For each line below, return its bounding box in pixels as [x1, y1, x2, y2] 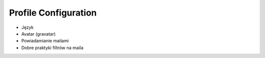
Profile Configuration [9, 7, 97, 18]
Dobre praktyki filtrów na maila [21, 44, 83, 51]
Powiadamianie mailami [21, 38, 69, 44]
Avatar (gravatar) [21, 31, 56, 37]
